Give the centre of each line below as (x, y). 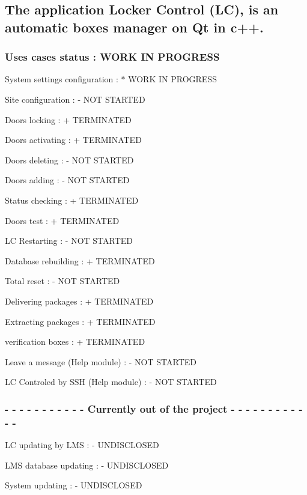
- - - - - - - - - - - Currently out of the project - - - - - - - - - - (154, 408)
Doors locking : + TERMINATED (68, 119)
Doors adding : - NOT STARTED (67, 180)
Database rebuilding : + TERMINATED (80, 260)
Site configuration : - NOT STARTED (75, 99)
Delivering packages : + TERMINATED (79, 301)
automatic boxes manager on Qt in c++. (134, 27)
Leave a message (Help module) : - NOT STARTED (101, 361)
